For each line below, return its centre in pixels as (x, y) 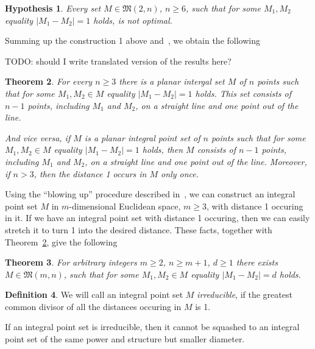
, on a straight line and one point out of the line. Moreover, (196, 161)
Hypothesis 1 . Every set (53, 8)
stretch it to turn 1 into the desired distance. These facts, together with (139, 229)
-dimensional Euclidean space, (125, 206)
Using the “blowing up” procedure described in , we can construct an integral (150, 194)
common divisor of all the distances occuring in (93, 306)
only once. (180, 173)
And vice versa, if (38, 137)
